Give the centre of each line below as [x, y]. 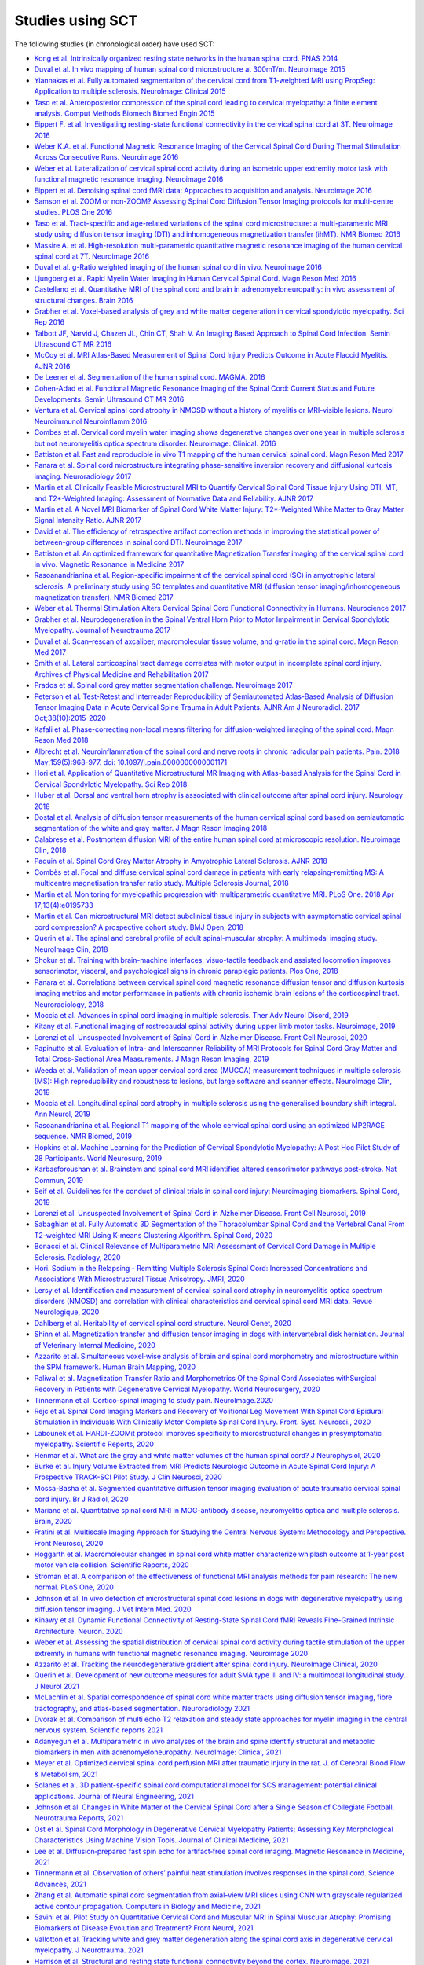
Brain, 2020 [53, 1521]
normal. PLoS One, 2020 [74, 1587]
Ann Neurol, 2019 [62, 1114]
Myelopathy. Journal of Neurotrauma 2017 [102, 630]
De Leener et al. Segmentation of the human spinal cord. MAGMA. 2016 [150, 377]
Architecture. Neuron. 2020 [79, 1631]
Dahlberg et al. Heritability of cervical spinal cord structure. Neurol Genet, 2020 [163, 1323]
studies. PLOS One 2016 [73, 212]
